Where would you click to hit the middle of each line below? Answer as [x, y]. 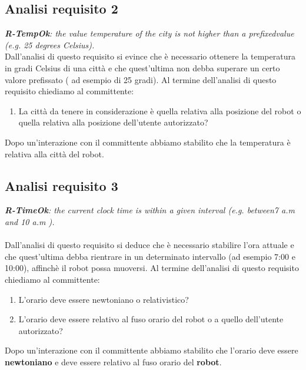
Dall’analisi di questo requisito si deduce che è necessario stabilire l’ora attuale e [149, 245]
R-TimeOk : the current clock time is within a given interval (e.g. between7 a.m [150, 210]
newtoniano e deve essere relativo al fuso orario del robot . [113, 361]
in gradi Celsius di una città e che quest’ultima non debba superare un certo [142, 67]
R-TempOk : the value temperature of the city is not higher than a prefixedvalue [149, 33]
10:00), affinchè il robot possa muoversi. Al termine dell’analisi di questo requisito [152, 268]
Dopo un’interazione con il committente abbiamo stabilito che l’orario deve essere [152, 350]
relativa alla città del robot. [54, 153]
